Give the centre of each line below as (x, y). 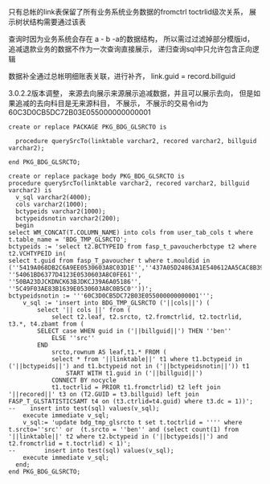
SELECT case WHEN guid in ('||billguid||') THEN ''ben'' (134, 331)
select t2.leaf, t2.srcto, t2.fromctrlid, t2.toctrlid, (147, 317)
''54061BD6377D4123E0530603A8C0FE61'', (75, 275)
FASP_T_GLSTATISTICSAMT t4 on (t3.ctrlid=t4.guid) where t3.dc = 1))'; (131, 401)
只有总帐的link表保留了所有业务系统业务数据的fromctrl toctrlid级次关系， (128, 12)
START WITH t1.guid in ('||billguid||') (134, 373)
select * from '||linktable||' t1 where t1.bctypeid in (147, 359)
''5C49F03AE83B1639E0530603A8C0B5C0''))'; (80, 289)
